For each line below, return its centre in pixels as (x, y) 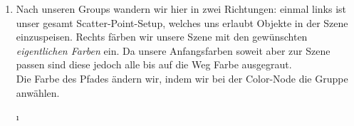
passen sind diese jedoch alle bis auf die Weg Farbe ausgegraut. (154, 64)
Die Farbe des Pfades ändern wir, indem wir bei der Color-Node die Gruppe (182, 78)
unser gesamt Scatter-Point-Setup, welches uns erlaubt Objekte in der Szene (182, 22)
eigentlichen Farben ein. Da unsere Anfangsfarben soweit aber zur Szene (173, 50)
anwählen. (38, 92)
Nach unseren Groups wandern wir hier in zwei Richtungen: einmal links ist (181, 9)
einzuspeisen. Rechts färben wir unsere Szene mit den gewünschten (162, 37)
